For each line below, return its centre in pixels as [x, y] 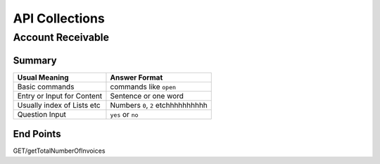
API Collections [59, 18]
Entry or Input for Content [60, 96]
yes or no [124, 114]
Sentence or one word [147, 96]
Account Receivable [61, 37]
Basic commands [46, 87]
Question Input [42, 114]
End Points [37, 134]
